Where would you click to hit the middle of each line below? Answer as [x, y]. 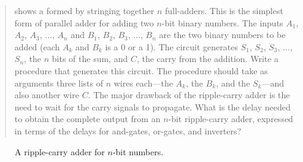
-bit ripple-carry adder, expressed [231, 119]
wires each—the [143, 83]
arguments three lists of [59, 83]
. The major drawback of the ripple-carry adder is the [189, 95]
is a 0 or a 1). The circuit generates [171, 46]
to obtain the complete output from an [87, 119]
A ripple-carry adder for [60, 151]
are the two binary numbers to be [222, 35]
